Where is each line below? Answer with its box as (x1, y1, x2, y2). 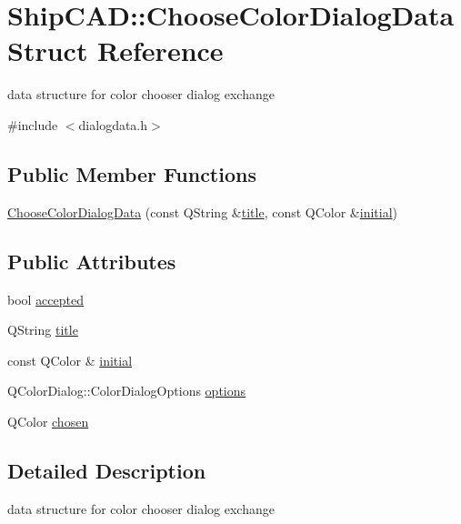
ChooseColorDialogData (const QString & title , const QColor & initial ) (7, 202, 398, 221)
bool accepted (7, 289, 85, 308)
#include (7, 115, 58, 134)
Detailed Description (7, 456, 206, 484)
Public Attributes (7, 247, 176, 275)
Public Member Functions (7, 159, 256, 187)
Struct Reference (7, 32, 224, 69)
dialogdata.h (78, 115, 148, 134)
